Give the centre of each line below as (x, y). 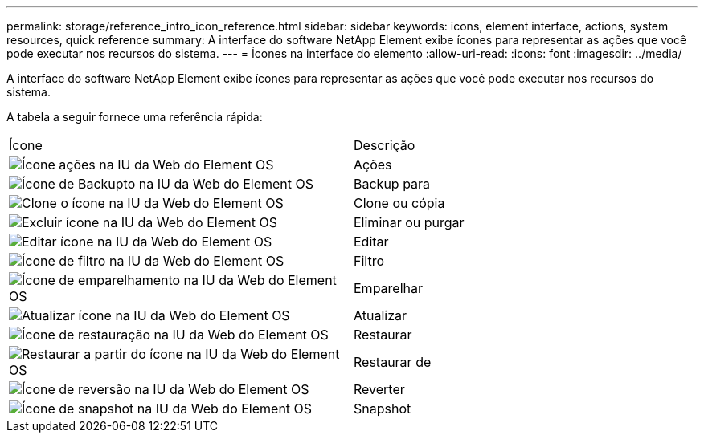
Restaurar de (393, 362)
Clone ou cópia (399, 203)
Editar (371, 242)
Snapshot (383, 409)
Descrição (385, 145)
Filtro (369, 261)
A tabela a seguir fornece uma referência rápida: (135, 117)
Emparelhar (388, 288)
